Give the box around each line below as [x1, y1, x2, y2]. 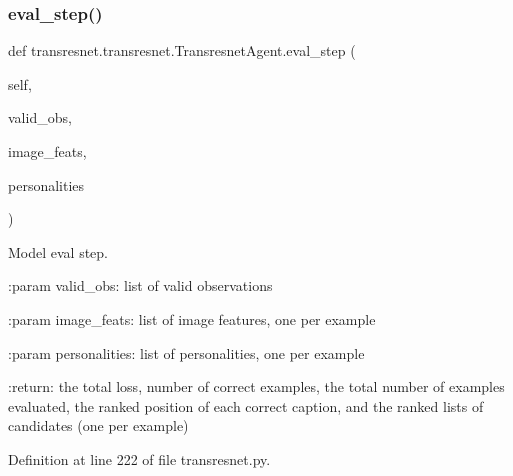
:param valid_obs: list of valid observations [8, 275, 273, 296]
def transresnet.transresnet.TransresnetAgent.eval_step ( [8, 40, 356, 61]
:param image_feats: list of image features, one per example [8, 308, 376, 329]
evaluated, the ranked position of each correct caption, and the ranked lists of [8, 395, 484, 416]
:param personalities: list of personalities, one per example [8, 342, 365, 363]
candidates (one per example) [8, 415, 189, 436]
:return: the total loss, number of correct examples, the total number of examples [8, 376, 505, 397]
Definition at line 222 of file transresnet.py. [8, 448, 271, 469]
